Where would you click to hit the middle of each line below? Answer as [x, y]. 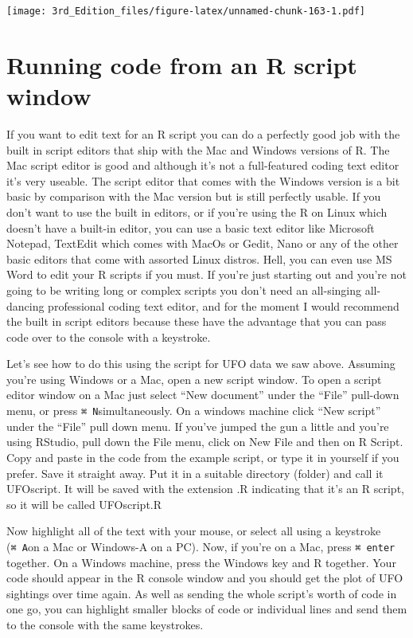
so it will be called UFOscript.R [84, 504]
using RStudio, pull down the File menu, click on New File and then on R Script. [205, 442]
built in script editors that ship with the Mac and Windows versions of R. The [198, 149]
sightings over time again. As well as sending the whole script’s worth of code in [202, 593]
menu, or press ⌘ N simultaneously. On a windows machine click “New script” [194, 411]
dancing [25, 305]
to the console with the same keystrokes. [105, 624]
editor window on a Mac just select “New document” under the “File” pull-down [203, 395]
